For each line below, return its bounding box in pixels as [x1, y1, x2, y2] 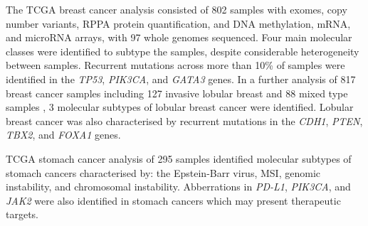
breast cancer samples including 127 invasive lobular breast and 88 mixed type [6, 85, 348, 100]
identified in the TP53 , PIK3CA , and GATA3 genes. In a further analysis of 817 [6, 71, 356, 86]
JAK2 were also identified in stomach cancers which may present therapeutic [6, 193, 341, 208]
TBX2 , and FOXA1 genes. [6, 127, 121, 142]
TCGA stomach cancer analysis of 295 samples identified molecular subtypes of [6, 151, 352, 166]
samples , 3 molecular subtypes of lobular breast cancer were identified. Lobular [6, 99, 354, 114]
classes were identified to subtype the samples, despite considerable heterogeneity [6, 43, 359, 58]
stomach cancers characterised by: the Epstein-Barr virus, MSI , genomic [6, 165, 320, 180]
